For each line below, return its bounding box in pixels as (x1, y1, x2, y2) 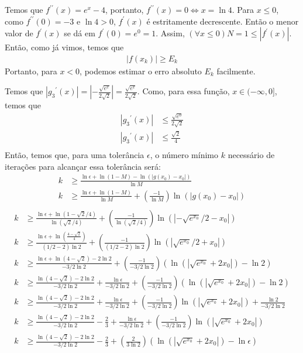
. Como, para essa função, (137, 85, 230, 97)
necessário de (228, 149, 275, 161)
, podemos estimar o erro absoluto (80, 64, 202, 77)
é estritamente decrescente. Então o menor (146, 15, 299, 27)
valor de (5, 27, 33, 39)
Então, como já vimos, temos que (5, 41, 124, 53)
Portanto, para (5, 64, 57, 77)
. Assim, (156, 27, 185, 39)
